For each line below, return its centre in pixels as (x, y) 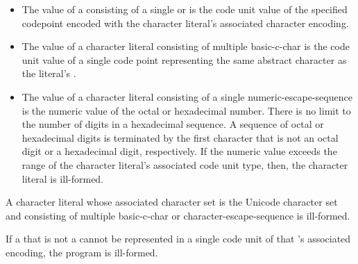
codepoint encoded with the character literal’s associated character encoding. (185, 23)
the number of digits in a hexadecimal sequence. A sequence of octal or (173, 124)
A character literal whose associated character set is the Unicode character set (172, 202)
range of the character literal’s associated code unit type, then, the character (185, 164)
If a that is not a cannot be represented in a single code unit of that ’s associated (178, 239)
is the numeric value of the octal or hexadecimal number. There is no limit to (186, 110)
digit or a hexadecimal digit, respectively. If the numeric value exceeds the (179, 151)
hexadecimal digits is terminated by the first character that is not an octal (180, 137)
